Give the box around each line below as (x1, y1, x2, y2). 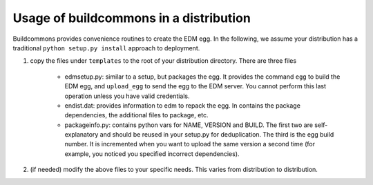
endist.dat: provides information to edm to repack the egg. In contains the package (64, 101, 300, 110)
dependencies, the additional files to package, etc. (64, 111, 209, 119)
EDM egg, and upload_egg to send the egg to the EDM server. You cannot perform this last (64, 82, 327, 90)
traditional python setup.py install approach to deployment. (12, 43, 200, 52)
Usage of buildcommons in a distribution (12, 10, 251, 26)
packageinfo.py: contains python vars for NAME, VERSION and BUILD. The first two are (64, 121, 314, 129)
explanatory (64, 130, 99, 139)
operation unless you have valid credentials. (64, 92, 190, 100)
